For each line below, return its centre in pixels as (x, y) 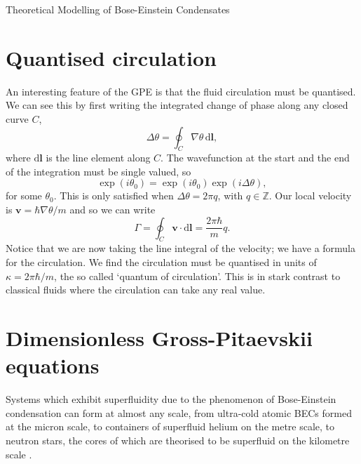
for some (24, 195)
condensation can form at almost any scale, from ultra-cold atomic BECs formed (179, 412)
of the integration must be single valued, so (98, 171)
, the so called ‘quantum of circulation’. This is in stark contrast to (197, 276)
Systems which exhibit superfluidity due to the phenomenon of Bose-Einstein (171, 399)
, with (230, 195)
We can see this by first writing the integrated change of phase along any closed (177, 105)
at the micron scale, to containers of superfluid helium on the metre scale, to (170, 426)
